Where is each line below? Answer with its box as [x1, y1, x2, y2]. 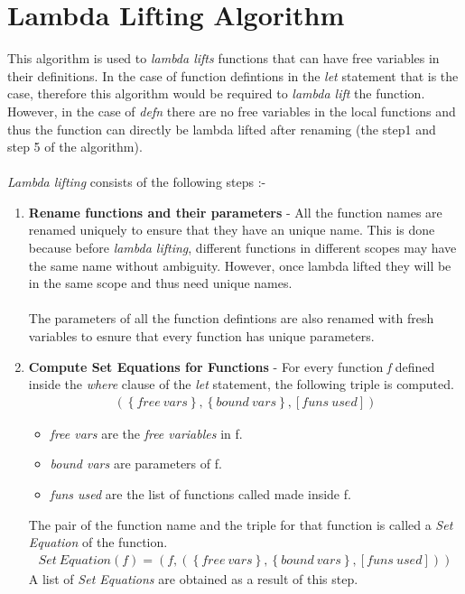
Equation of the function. [28, 533, 168, 552]
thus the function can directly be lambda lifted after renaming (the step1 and [7, 119, 436, 138]
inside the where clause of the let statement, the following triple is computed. [28, 375, 454, 394]
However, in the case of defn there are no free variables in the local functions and [7, 101, 456, 120]
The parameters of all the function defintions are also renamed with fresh [28, 309, 434, 328]
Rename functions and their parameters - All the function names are [28, 202, 442, 221]
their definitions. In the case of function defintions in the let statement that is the [7, 66, 459, 85]
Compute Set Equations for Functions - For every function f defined [28, 357, 435, 376]
